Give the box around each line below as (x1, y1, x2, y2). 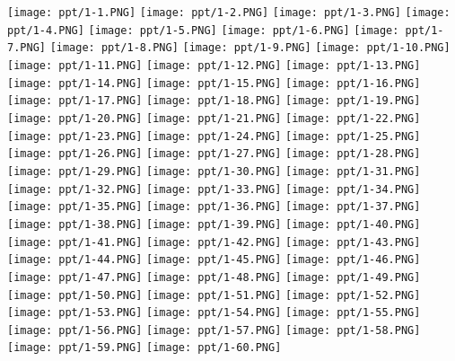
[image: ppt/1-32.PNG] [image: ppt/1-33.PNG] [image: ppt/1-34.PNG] (7, 182, 421, 196)
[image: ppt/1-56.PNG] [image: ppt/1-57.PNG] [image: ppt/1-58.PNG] (7, 323, 421, 337)
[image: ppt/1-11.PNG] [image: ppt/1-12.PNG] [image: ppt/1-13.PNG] (7, 58, 421, 72)
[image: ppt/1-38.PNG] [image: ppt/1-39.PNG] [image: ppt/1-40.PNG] (7, 217, 421, 231)
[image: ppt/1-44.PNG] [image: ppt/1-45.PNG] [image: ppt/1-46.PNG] (7, 253, 421, 267)
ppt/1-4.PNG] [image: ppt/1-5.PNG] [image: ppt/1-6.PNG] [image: (7, 23, 399, 37)
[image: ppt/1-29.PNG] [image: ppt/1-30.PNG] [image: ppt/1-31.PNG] (7, 164, 421, 178)
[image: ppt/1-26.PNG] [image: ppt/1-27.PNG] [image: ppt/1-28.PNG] (7, 147, 421, 161)
